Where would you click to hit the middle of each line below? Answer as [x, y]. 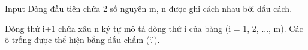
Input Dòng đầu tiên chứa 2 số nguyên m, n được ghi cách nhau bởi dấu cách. [149, 8]
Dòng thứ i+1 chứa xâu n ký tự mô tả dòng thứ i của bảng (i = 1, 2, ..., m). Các [154, 28]
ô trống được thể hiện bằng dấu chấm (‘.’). [82, 40]
